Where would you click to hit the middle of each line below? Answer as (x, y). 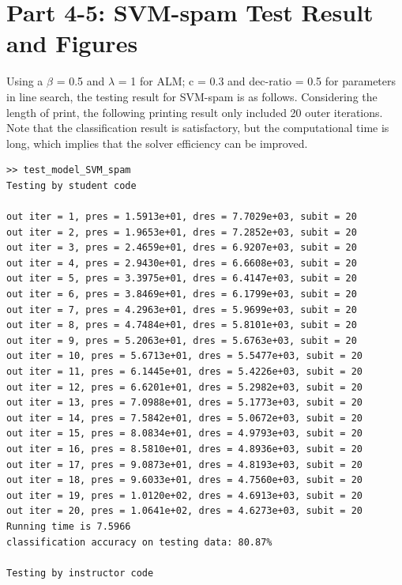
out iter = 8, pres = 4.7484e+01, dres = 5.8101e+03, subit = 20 (182, 325)
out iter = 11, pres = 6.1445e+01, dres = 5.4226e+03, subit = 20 (185, 372)
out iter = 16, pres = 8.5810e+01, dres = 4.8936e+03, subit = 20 (185, 449)
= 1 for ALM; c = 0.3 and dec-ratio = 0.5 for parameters (257, 81)
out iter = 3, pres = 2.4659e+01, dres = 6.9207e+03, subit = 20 (182, 248)
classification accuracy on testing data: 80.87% (139, 542)
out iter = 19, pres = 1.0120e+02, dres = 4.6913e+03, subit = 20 (185, 495)
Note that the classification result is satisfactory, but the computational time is (198, 128)
